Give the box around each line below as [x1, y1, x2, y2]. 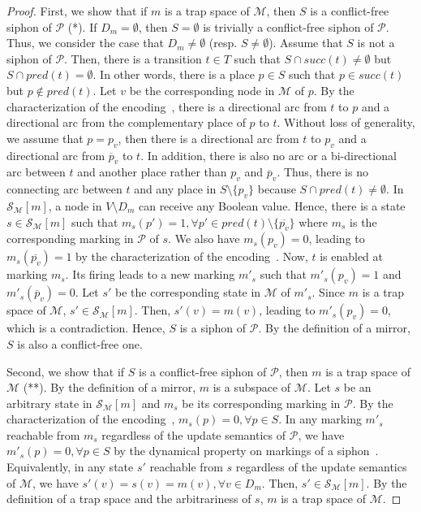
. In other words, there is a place [92, 66, 255, 83]
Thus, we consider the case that [6, 34, 164, 51]
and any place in [134, 180, 217, 197]
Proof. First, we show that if [6, 2, 148, 19]
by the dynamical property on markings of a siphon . [114, 442, 379, 459]
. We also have [168, 230, 240, 247]
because [257, 180, 296, 197]
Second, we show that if [6, 362, 125, 380]
